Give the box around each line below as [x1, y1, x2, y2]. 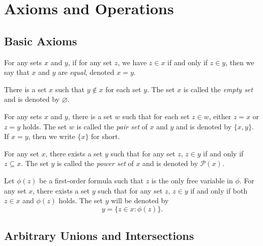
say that [4, 67, 30, 77]
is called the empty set [183, 84, 253, 94]
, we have [118, 57, 147, 67]
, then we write [28, 131, 75, 142]
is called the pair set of [76, 121, 148, 131]
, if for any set [68, 57, 112, 67]
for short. [91, 131, 120, 142]
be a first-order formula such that [39, 175, 143, 185]
